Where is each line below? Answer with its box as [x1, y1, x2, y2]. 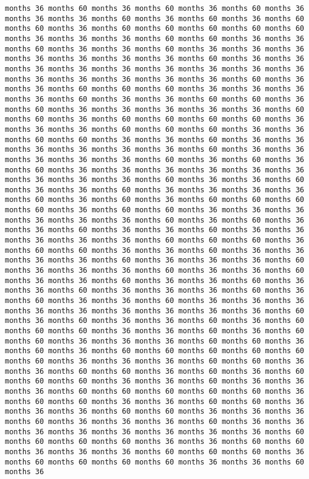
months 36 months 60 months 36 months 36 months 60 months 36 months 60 [5, 316, 304, 325]
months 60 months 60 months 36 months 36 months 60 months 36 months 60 [5, 327, 304, 335]
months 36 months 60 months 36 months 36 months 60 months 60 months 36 [5, 94, 304, 103]
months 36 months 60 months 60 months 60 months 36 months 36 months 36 [5, 85, 304, 94]
